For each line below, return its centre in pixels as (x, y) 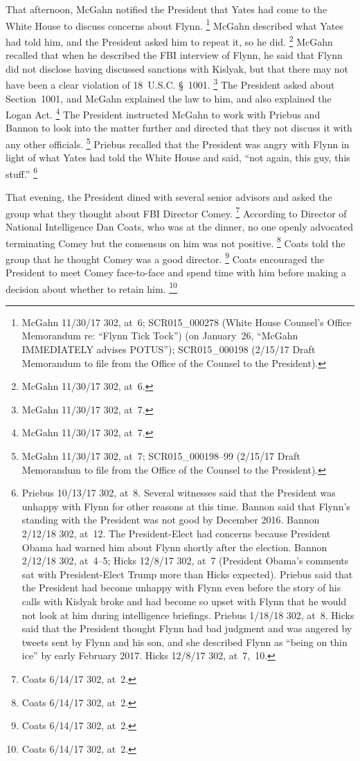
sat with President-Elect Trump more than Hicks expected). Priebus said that (187, 574)
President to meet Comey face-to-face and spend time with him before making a (176, 272)
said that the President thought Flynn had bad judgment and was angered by (187, 628)
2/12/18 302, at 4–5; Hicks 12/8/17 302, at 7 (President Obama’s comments (185, 561)
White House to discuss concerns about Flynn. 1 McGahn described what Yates (174, 24)
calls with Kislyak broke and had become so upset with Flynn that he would (184, 601)
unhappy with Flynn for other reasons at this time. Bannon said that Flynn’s (186, 506)
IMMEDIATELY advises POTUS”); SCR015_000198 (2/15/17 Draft (169, 349)
